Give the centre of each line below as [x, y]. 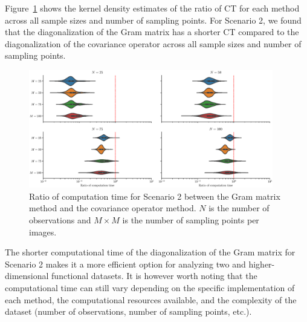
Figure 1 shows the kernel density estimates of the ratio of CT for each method [152, 8]
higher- [262, 264]
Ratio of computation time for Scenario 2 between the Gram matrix [155, 196]
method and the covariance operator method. [113, 208]
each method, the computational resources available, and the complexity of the [151, 299]
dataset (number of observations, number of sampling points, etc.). [128, 311]
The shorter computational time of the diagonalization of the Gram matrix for [150, 252]
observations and [60, 220]
